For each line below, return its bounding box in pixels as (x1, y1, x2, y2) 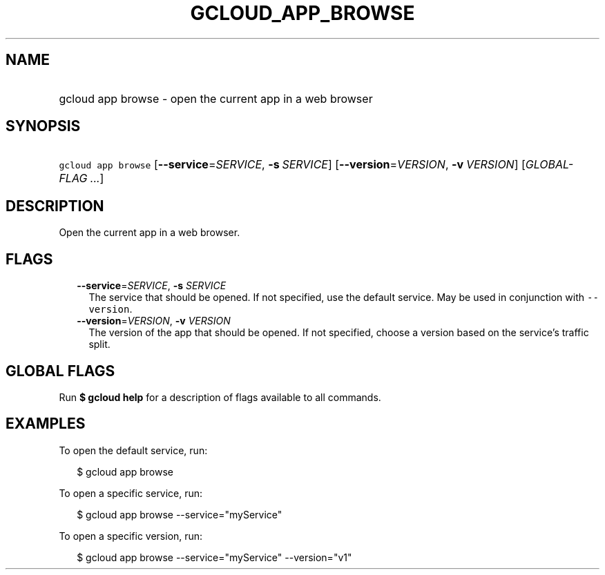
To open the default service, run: (59, 444, 208, 456)
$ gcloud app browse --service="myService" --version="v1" (77, 551, 352, 563)
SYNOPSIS (6, 117, 81, 135)
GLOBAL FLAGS (6, 362, 115, 380)
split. (88, 338, 111, 351)
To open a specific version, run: (59, 529, 203, 542)
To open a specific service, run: (59, 487, 203, 499)
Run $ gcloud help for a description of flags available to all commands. (59, 391, 381, 403)
